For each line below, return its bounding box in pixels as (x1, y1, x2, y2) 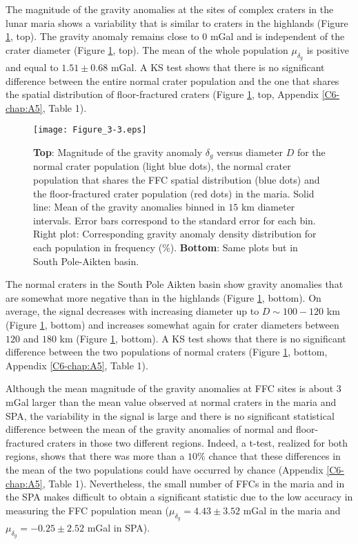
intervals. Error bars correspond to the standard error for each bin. (33, 213, 316, 227)
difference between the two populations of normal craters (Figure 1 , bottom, (6, 344, 328, 359)
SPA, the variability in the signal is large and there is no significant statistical (6, 408, 335, 422)
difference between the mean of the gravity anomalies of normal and (6, 422, 293, 436)
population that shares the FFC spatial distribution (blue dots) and (33, 173, 320, 187)
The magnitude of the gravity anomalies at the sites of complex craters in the (6, 2, 334, 16)
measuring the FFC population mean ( (6, 503, 169, 517)
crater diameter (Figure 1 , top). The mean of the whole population (6, 42, 288, 57)
